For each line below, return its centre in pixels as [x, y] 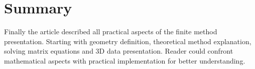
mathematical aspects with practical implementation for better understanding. [125, 60]
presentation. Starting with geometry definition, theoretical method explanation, [128, 41]
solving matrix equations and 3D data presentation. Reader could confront [119, 51]
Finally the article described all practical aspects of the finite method [111, 32]
